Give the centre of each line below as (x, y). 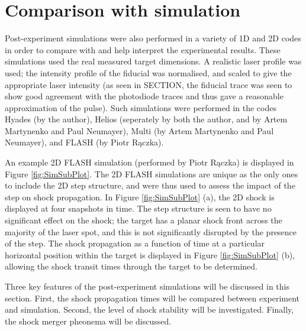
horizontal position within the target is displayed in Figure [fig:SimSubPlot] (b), (150, 254)
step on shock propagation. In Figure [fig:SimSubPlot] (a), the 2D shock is (140, 197)
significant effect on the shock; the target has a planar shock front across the (144, 220)
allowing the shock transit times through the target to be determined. (131, 266)
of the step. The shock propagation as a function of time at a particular (135, 243)
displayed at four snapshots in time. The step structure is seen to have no (138, 208)
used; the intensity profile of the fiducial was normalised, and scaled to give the (148, 72)
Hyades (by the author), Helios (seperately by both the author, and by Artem (146, 119)
